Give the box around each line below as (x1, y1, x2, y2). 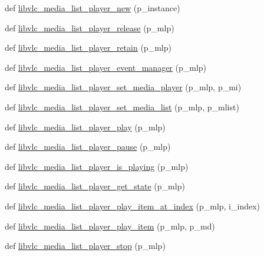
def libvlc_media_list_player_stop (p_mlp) (5, 239, 166, 252)
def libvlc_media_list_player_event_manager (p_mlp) (5, 61, 207, 73)
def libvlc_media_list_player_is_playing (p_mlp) (5, 160, 189, 172)
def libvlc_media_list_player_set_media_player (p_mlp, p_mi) (5, 81, 242, 93)
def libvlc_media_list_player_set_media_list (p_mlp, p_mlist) (5, 100, 239, 113)
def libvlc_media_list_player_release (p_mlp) (5, 21, 174, 34)
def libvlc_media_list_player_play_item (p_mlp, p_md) (5, 219, 215, 232)
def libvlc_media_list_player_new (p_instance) (5, 2, 180, 14)
